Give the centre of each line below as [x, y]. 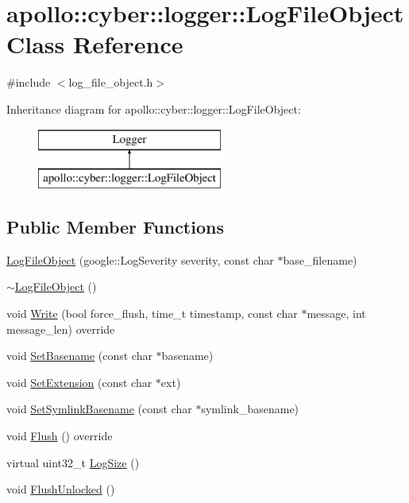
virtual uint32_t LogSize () [73, 462]
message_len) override [61, 329]
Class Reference [95, 44]
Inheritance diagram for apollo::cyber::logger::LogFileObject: [154, 108]
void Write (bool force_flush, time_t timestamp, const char [152, 313]
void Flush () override [60, 436]
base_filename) [320, 259]
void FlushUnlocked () [61, 489]
